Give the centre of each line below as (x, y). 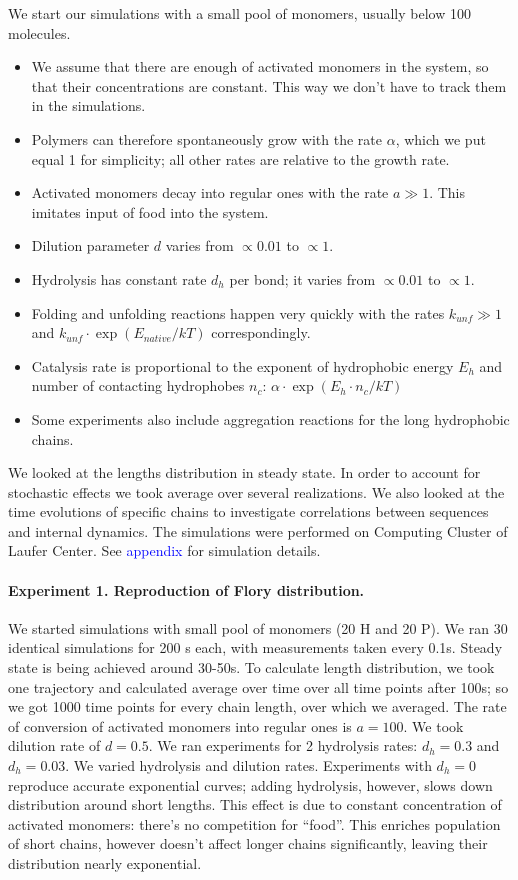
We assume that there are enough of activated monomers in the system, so (260, 66)
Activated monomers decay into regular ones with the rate (210, 192)
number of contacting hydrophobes (138, 385)
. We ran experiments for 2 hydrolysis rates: (283, 745)
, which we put (440, 138)
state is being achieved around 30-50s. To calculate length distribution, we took (251, 667)
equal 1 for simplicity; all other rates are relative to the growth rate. (240, 158)
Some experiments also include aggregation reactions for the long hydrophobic (270, 418)
